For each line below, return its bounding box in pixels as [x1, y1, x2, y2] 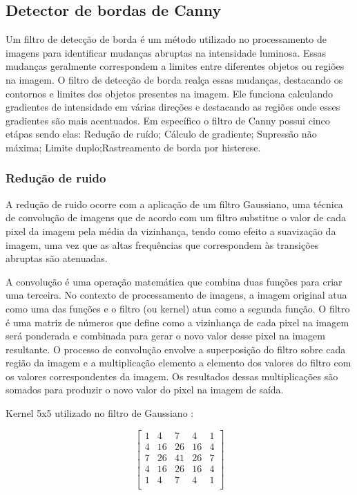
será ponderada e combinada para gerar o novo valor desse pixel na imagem [6, 328, 325, 343]
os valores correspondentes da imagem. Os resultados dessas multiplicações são [6, 368, 338, 383]
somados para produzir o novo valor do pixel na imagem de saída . [6, 382, 284, 397]
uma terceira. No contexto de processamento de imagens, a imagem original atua [6, 288, 347, 302]
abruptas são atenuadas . [6, 251, 108, 265]
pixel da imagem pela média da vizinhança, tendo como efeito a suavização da [6, 223, 336, 238]
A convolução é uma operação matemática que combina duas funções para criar [6, 274, 342, 288]
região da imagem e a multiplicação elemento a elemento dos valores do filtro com [6, 355, 351, 370]
